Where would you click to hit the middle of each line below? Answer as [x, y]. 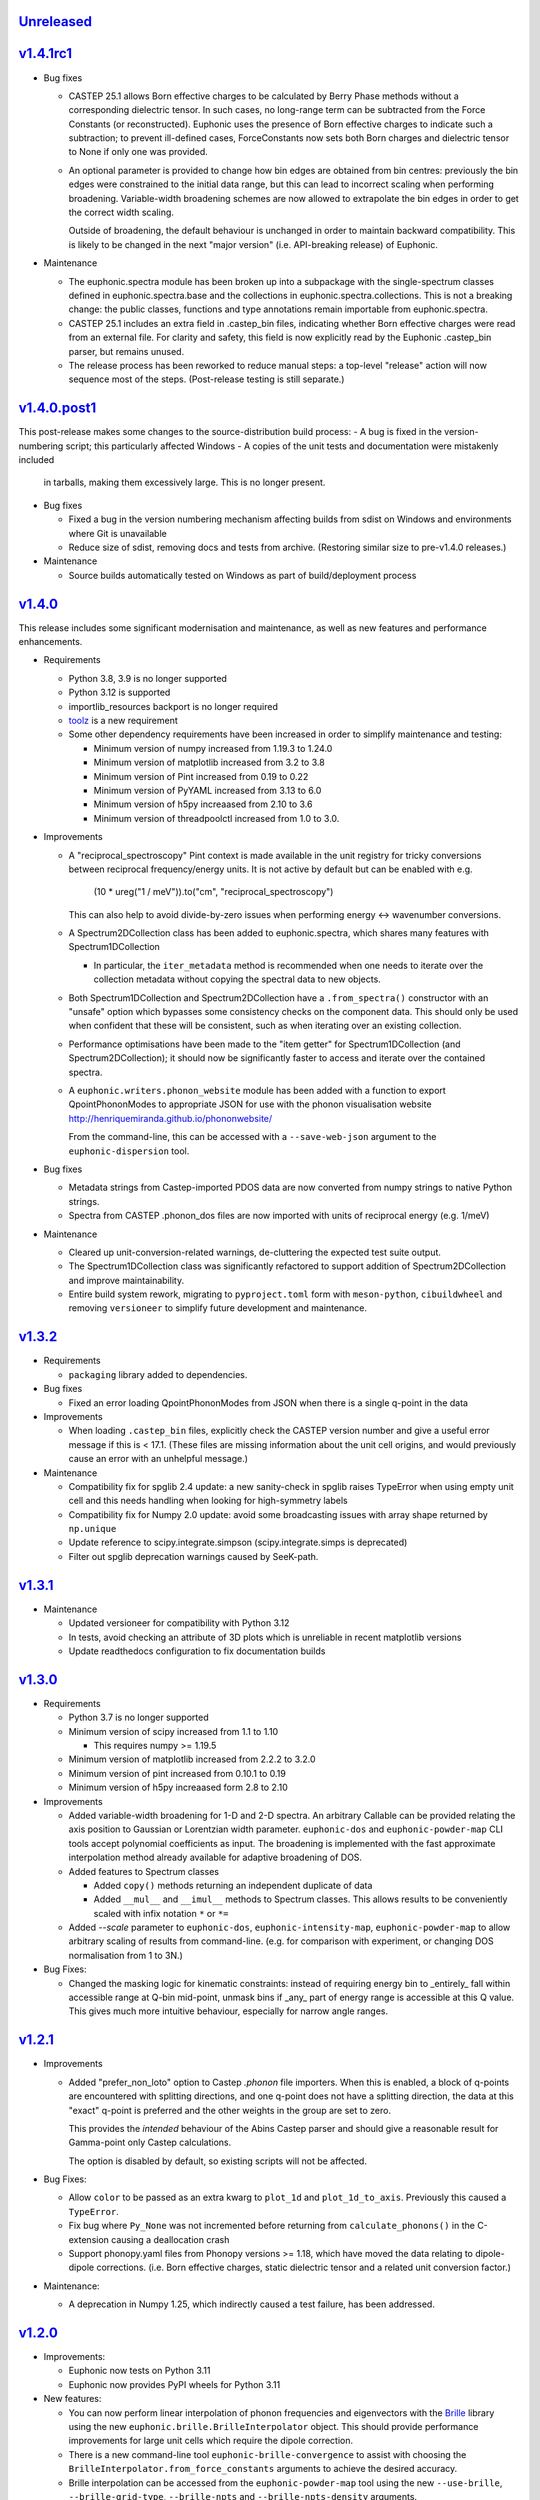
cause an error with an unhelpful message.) [158, 1459]
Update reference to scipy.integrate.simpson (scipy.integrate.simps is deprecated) [238, 1542]
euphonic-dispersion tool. [129, 1151]
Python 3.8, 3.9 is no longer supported [147, 678]
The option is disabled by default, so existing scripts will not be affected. [217, 2161]
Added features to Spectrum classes [144, 1871]
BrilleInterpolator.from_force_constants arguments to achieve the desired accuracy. [263, 2469]
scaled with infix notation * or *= [161, 1913]
